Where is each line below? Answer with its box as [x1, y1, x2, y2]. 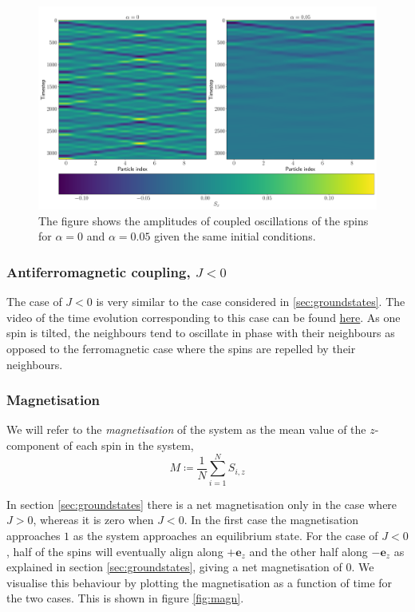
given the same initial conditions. [154, 228, 316, 244]
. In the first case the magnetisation [184, 511, 359, 528]
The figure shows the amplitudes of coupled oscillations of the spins [38, 212, 369, 229]
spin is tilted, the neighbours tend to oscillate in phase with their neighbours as [6, 324, 395, 341]
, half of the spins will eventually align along [6, 542, 223, 559]
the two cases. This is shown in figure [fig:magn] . [6, 590, 244, 606]
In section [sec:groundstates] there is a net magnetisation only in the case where [6, 495, 397, 512]
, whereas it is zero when [33, 511, 154, 528]
